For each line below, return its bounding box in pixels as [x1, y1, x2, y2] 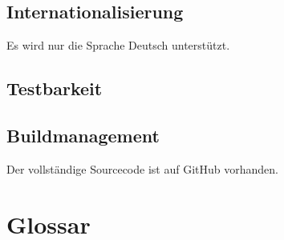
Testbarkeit [6, 76, 103, 101]
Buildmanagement [6, 122, 160, 147]
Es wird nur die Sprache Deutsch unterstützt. [6, 37, 230, 54]
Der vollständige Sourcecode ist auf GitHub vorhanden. [6, 160, 278, 177]
